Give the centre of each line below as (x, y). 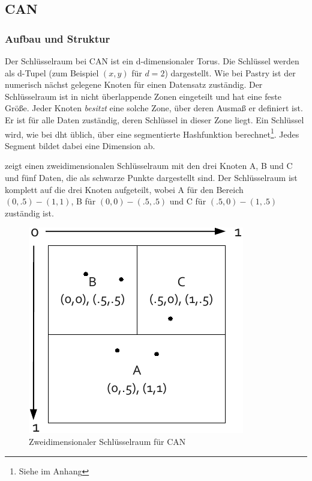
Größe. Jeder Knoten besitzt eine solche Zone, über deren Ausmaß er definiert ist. (154, 108)
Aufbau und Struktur (58, 38)
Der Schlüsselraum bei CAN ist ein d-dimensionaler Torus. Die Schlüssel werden (152, 61)
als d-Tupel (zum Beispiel (52, 72)
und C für (188, 201)
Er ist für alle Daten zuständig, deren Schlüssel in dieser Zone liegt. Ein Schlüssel (154, 119)
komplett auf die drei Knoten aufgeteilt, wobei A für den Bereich (124, 189)
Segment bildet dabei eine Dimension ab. (80, 145)
